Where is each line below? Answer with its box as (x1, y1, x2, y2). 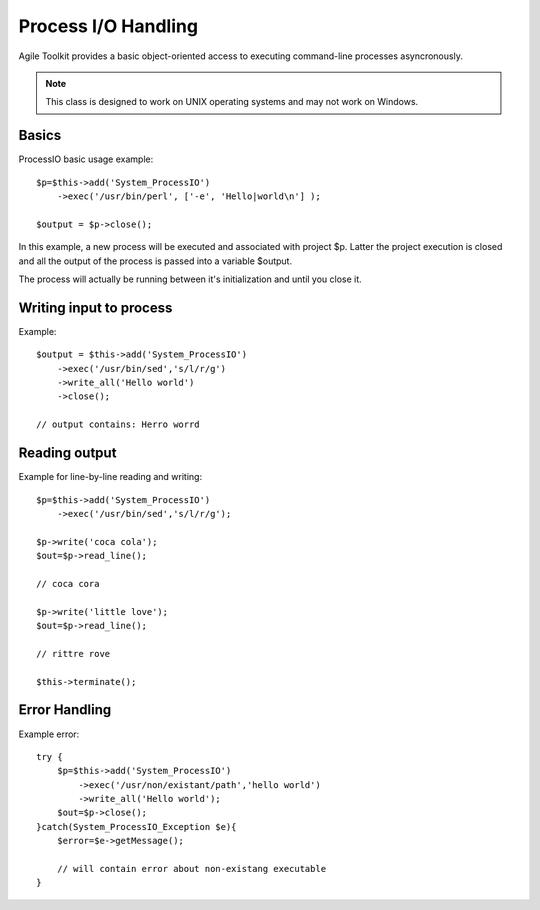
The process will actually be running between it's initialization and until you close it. (18, 273, 362, 285)
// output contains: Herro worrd (36, 419, 200, 430)
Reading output (18, 445, 117, 462)
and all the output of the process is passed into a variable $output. (18, 255, 293, 267)
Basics (18, 127, 62, 144)
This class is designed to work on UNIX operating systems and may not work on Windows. (45, 96, 419, 108)
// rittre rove (36, 648, 111, 659)
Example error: (18, 728, 80, 740)
